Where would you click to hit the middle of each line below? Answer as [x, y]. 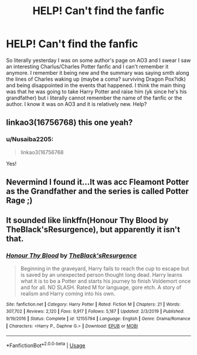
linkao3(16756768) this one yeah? [69, 123]
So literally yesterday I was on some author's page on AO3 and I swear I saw [98, 60]
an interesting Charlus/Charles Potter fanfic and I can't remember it [87, 67]
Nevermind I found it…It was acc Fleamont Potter [98, 182]
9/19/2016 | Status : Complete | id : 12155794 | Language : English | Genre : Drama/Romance [98, 319]
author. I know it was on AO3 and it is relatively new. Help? [77, 104]
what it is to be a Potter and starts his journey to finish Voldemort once [106, 281]
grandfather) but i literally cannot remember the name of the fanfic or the [94, 98]
